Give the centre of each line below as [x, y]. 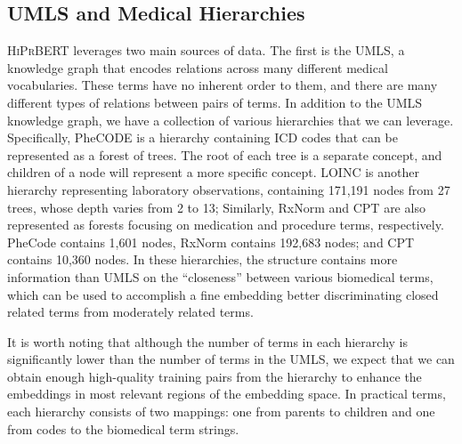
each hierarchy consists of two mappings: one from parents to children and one [221, 412]
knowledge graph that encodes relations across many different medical [198, 67]
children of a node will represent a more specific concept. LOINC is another [213, 172]
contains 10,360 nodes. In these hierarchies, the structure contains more [203, 259]
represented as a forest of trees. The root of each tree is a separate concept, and [225, 154]
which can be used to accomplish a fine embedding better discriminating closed [223, 294]
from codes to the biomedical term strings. [123, 428]
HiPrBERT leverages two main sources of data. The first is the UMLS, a [206, 50]
